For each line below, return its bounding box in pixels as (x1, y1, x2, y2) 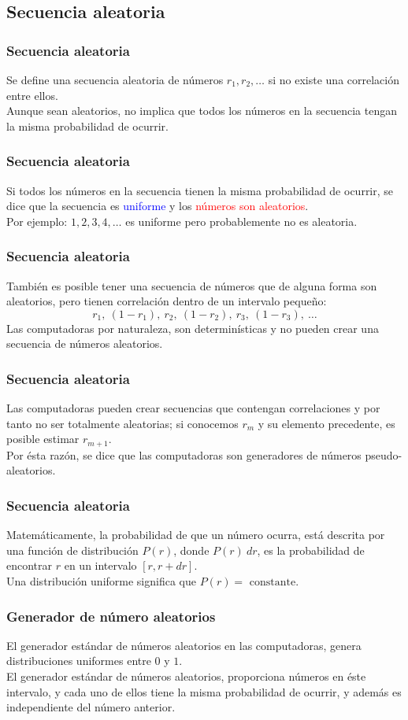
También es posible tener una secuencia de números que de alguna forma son (6, 277, 377, 294)
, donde (173, 541, 210, 558)
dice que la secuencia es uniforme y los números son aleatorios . (6, 198, 309, 214)
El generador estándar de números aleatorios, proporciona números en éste (6, 668, 366, 685)
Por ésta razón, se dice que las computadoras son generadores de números (6, 446, 362, 463)
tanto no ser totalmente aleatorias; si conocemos (6, 415, 239, 431)
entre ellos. (6, 87, 58, 103)
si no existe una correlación (268, 72, 399, 87)
